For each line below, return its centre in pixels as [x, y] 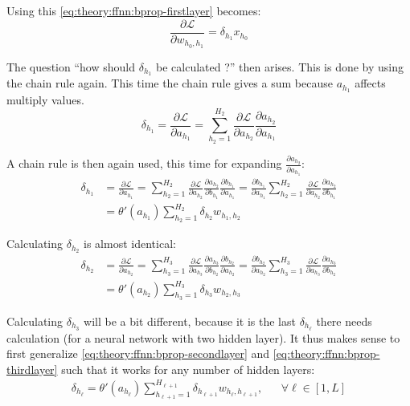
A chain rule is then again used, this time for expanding [144, 163]
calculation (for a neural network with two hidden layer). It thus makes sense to [203, 337]
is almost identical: [130, 244]
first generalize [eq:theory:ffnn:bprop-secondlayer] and [138, 353]
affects [370, 83]
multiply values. [45, 100]
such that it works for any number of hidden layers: [188, 369]
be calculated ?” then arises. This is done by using [280, 66]
